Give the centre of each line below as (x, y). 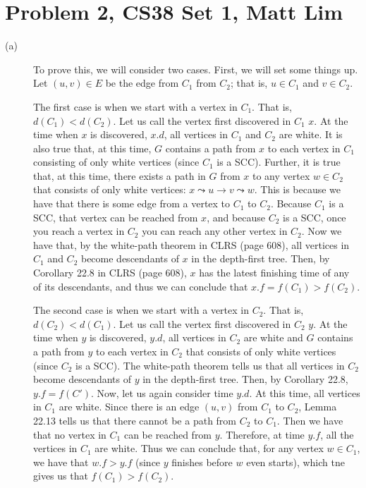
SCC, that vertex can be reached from (116, 217)
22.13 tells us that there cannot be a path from (135, 420)
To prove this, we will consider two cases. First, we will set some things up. (196, 69)
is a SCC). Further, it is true (279, 162)
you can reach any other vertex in (215, 231)
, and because (236, 217)
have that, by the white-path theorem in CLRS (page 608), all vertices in (191, 244)
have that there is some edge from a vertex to (132, 203)
